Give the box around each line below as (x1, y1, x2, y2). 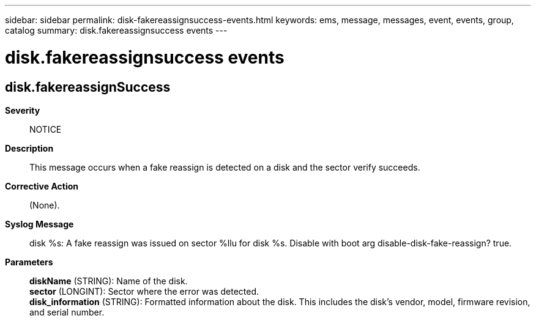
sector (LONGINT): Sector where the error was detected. (29, 286, 259, 297)
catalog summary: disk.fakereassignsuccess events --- (5, 25, 228, 35)
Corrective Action (5, 180, 78, 191)
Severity (5, 105, 40, 116)
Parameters (5, 256, 53, 267)
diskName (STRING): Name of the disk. (29, 275, 188, 286)
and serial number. (29, 306, 105, 317)
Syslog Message (5, 218, 74, 229)
